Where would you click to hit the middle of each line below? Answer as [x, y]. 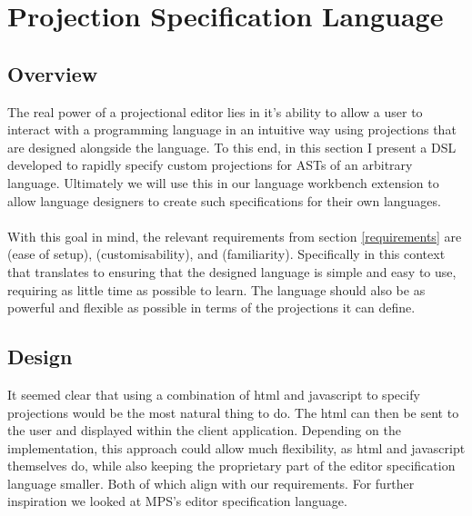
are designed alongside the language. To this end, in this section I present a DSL [232, 147]
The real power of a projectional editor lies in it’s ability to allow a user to [215, 111]
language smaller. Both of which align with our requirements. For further [211, 483]
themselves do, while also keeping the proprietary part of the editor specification [231, 466]
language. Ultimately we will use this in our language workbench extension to [223, 182]
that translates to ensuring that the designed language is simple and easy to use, [232, 271]
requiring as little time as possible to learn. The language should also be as [216, 289]
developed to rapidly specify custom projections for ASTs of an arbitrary [210, 165]
